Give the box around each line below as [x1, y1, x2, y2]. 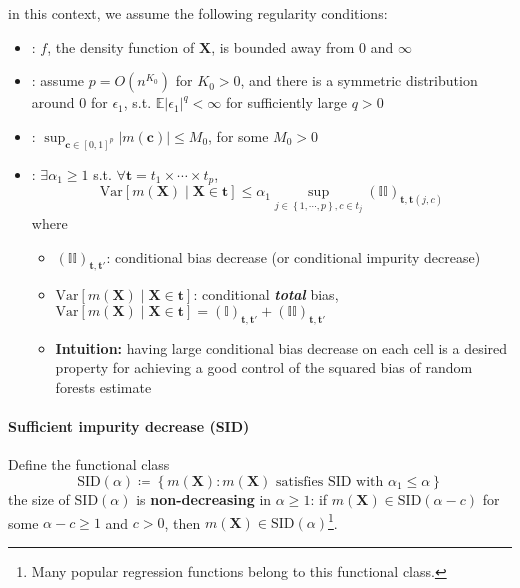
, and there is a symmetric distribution [240, 70, 478, 91]
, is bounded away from [211, 36, 355, 57]
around [31, 92, 75, 113]
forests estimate [55, 376, 152, 397]
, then [164, 512, 201, 533]
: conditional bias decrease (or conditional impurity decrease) [106, 246, 481, 267]
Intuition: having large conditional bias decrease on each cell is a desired [55, 337, 508, 358]
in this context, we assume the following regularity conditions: [8, 3, 388, 23]
